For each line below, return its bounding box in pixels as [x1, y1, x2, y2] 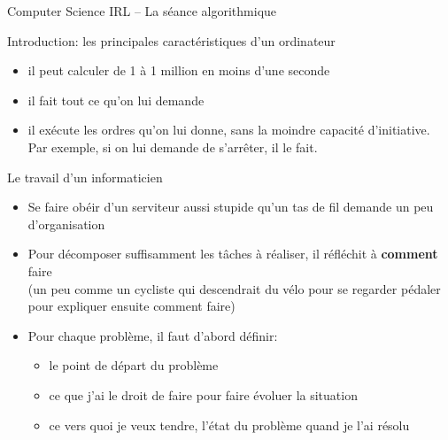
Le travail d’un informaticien [7, 167, 163, 186]
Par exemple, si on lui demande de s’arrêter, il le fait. [27, 137, 318, 156]
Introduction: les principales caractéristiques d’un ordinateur [7, 31, 336, 50]
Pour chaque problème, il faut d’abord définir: [27, 326, 278, 344]
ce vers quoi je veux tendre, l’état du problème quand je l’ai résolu [49, 415, 410, 434]
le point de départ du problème [49, 356, 219, 374]
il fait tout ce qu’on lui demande [27, 90, 205, 109]
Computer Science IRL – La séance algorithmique [7, 2, 277, 19]
